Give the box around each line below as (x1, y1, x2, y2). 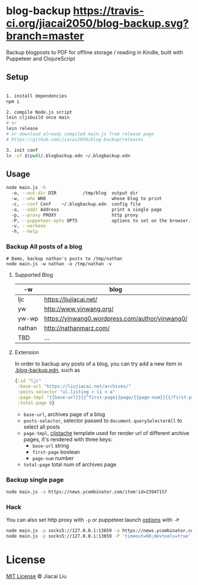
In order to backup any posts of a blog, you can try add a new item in (14, 360, 183, 367)
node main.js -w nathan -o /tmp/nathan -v (6, 261, 112, 267)
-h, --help (11, 228, 38, 234)
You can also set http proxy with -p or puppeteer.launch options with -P (6, 517, 180, 524)
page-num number (32, 455, 74, 462)
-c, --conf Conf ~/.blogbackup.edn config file (11, 201, 141, 207)
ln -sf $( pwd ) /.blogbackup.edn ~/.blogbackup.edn (6, 152, 131, 159)
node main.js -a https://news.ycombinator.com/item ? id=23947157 (6, 489, 167, 495)
